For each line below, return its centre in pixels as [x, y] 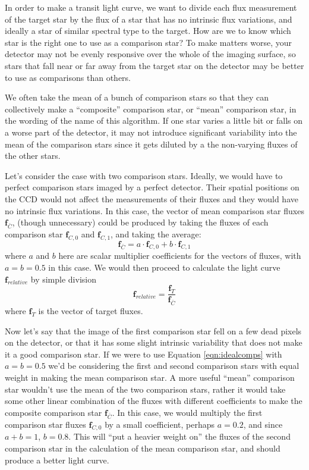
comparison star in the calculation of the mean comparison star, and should [143, 448]
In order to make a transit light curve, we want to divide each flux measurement [151, 7]
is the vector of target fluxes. [91, 311]
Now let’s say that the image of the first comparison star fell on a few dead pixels [153, 330]
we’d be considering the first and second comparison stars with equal [174, 366]
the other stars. [33, 156]
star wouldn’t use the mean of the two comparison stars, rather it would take [145, 389]
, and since [263, 424]
